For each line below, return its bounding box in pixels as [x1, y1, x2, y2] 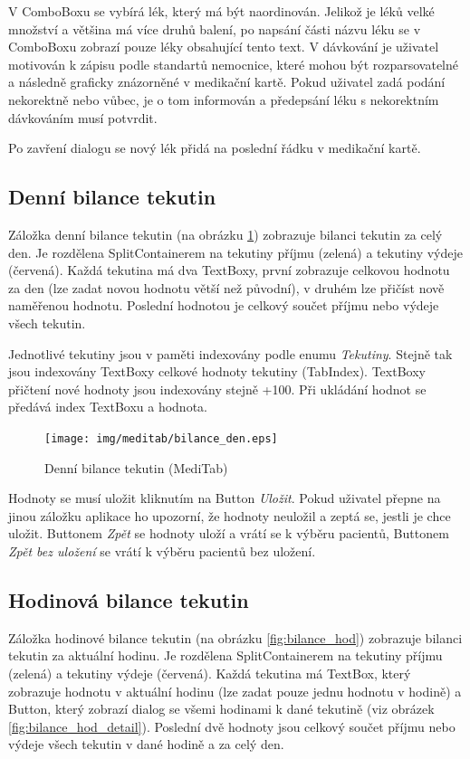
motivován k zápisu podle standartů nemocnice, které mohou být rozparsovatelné [8, 54, 458, 73]
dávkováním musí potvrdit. [8, 108, 158, 127]
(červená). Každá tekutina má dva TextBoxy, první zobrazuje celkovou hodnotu [8, 261, 450, 280]
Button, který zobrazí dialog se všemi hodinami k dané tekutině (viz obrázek [8, 699, 435, 718]
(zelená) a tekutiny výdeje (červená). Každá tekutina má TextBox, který [8, 663, 411, 682]
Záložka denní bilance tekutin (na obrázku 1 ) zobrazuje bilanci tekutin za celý [8, 224, 443, 243]
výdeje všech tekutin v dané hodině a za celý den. [8, 735, 284, 754]
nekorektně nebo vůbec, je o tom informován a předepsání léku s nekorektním [8, 90, 439, 109]
